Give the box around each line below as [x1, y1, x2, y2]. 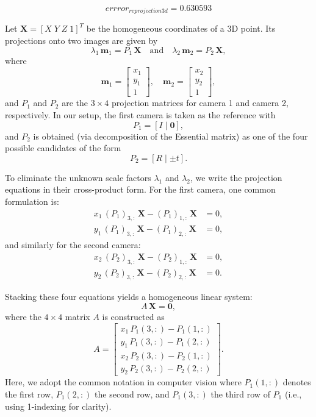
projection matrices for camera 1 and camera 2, [111, 96, 289, 109]
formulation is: [5, 194, 59, 207]
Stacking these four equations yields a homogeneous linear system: [5, 290, 253, 303]
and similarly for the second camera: [5, 238, 141, 251]
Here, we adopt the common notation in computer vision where [5, 376, 242, 388]
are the [62, 96, 88, 109]
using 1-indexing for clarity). [5, 399, 112, 412]
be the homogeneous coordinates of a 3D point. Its [86, 22, 276, 35]
